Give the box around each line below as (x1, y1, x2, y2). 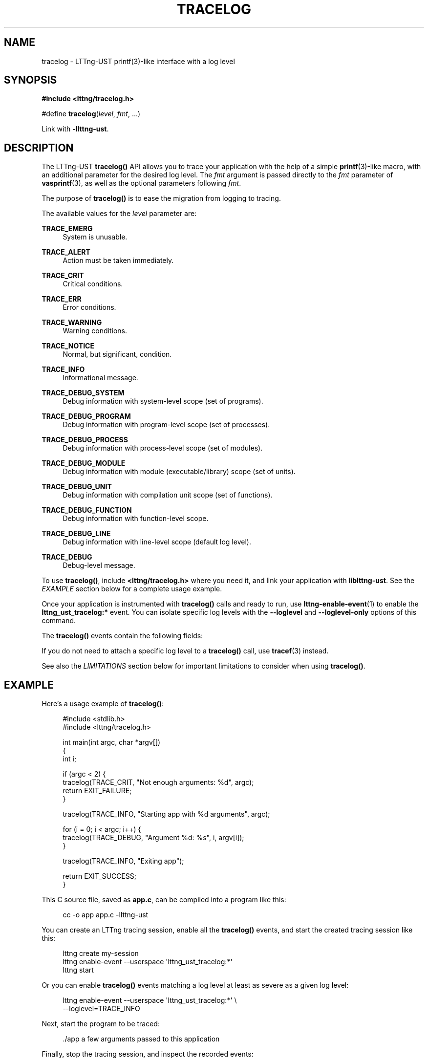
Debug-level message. (63, 561, 135, 570)
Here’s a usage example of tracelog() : (42, 699, 164, 708)
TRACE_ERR (42, 295, 82, 303)
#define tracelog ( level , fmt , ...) (42, 109, 141, 118)
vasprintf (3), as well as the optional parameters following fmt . (42, 179, 241, 188)
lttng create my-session (63, 949, 139, 958)
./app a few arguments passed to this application (63, 1035, 220, 1043)
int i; (63, 755, 77, 763)
